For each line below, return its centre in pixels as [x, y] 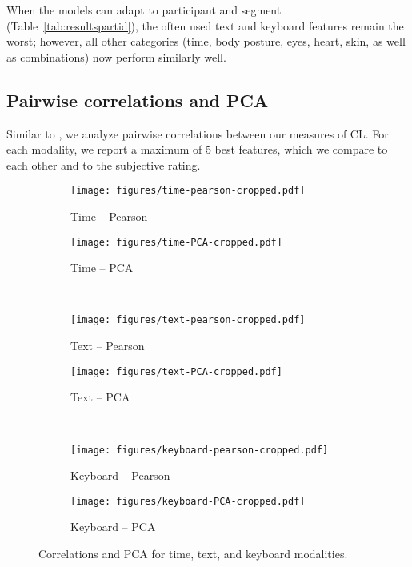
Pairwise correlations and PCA [138, 100]
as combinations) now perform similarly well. [116, 56]
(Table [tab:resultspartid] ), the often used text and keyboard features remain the [205, 25]
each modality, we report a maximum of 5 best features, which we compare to [197, 149]
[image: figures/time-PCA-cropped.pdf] [176, 242]
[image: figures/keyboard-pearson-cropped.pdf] [200, 450]
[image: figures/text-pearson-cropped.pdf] [188, 320]
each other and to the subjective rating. [104, 164]
